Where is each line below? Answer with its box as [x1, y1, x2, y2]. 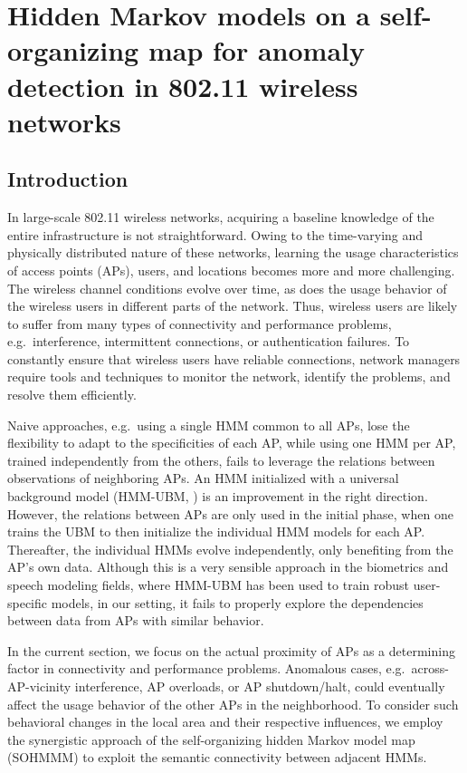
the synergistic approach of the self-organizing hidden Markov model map [7, 730, 415, 749]
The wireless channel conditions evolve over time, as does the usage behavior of [7, 278, 447, 297]
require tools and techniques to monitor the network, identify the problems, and [7, 367, 451, 386]
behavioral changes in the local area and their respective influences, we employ [7, 712, 443, 731]
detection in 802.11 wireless [7, 67, 358, 104]
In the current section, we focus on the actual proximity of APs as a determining [7, 641, 455, 660]
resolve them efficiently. [7, 385, 137, 404]
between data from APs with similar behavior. [7, 611, 264, 630]
